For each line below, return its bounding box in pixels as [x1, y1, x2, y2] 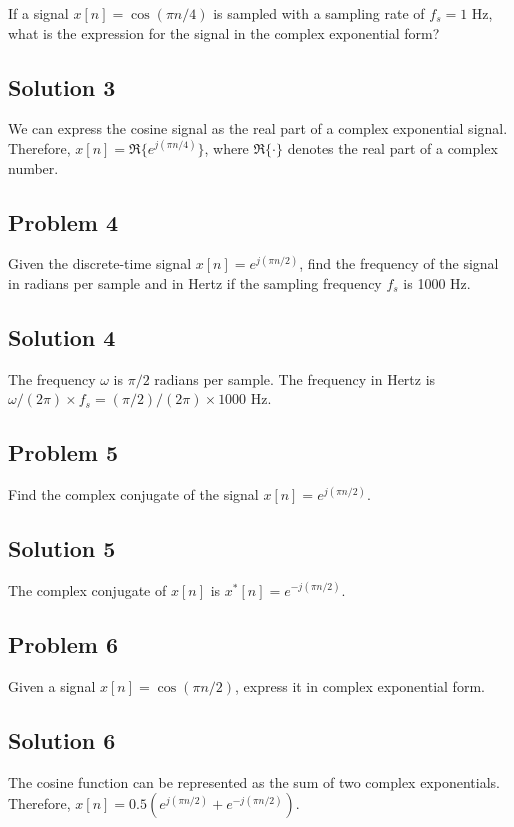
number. [8, 157, 59, 178]
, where [204, 137, 249, 158]
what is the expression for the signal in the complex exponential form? [8, 22, 440, 43]
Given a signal [8, 675, 96, 696]
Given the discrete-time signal [8, 253, 192, 274]
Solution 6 [8, 724, 116, 755]
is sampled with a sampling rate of [213, 3, 425, 23]
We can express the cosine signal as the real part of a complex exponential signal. [8, 118, 508, 139]
